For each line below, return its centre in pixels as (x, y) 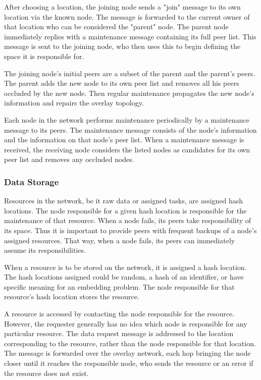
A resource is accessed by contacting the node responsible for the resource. (119, 314)
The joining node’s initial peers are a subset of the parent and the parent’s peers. (130, 73)
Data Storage (32, 181)
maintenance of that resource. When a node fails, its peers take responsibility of (128, 220)
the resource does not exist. (46, 373)
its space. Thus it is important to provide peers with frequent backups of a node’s (130, 230)
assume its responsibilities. (45, 250)
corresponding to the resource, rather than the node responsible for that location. (130, 343)
